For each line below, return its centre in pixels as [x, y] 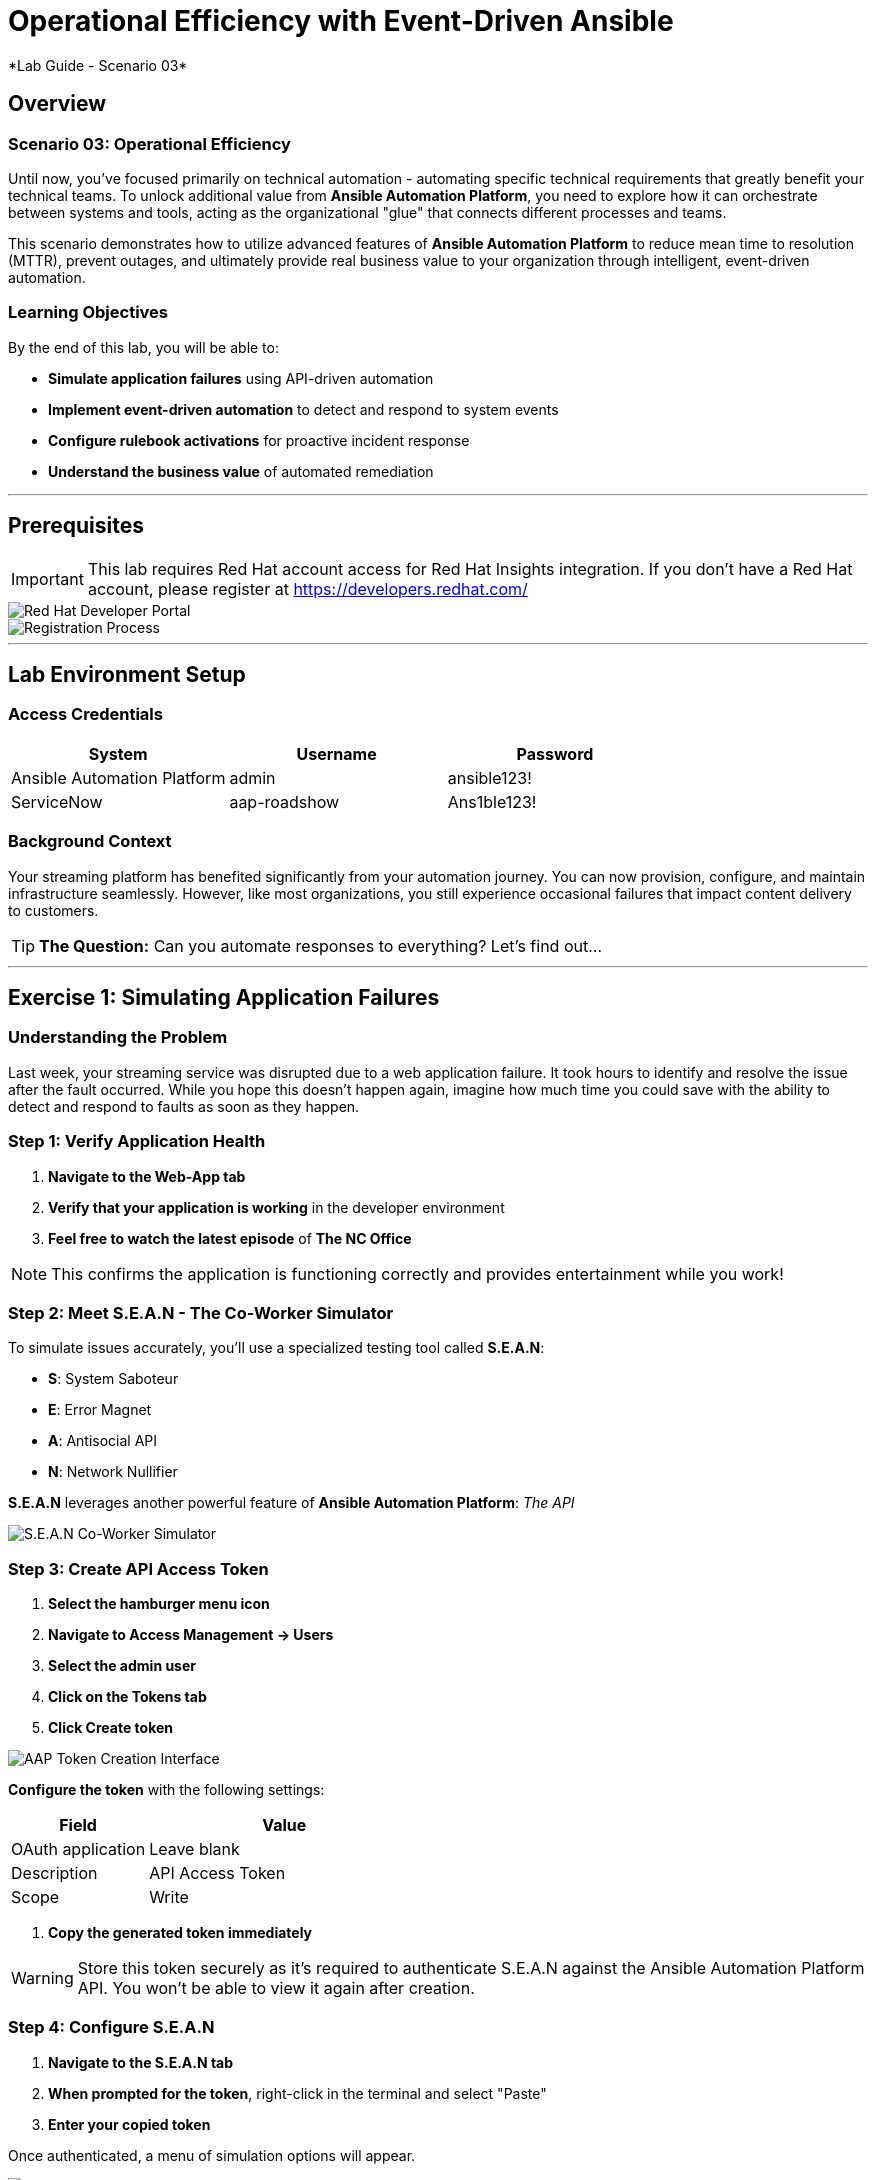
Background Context [90, 841]
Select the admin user [122, 1665]
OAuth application [78, 1849]
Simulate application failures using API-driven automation [241, 378]
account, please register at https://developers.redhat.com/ [307, 588]
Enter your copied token [129, 2124]
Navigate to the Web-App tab [147, 1176]
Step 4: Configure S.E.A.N [111, 2027]
